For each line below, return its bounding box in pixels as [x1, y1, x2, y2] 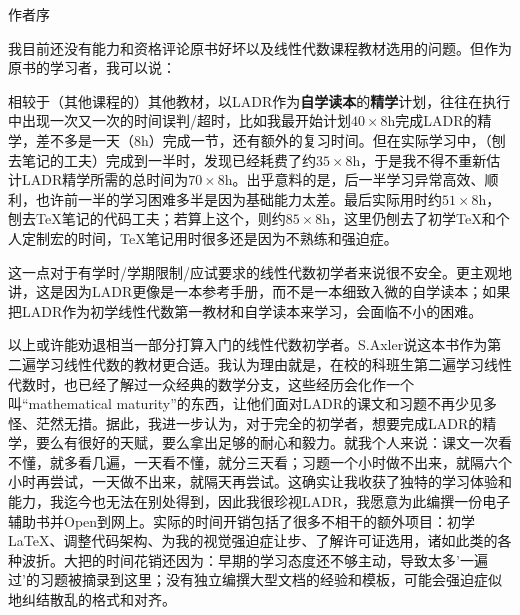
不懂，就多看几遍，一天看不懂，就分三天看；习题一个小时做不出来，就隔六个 [8, 451, 512, 472]
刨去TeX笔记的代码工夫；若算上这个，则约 [8, 208, 286, 229]
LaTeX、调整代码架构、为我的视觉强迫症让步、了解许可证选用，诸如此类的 [8, 530, 498, 551]
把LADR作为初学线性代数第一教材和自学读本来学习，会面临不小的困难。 [8, 300, 483, 321]
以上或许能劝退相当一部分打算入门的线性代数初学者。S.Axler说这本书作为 [8, 334, 488, 355]
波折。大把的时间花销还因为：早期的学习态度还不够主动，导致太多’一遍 [21, 549, 488, 570]
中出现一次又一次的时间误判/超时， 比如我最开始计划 [8, 110, 351, 131]
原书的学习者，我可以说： [8, 57, 176, 78]
